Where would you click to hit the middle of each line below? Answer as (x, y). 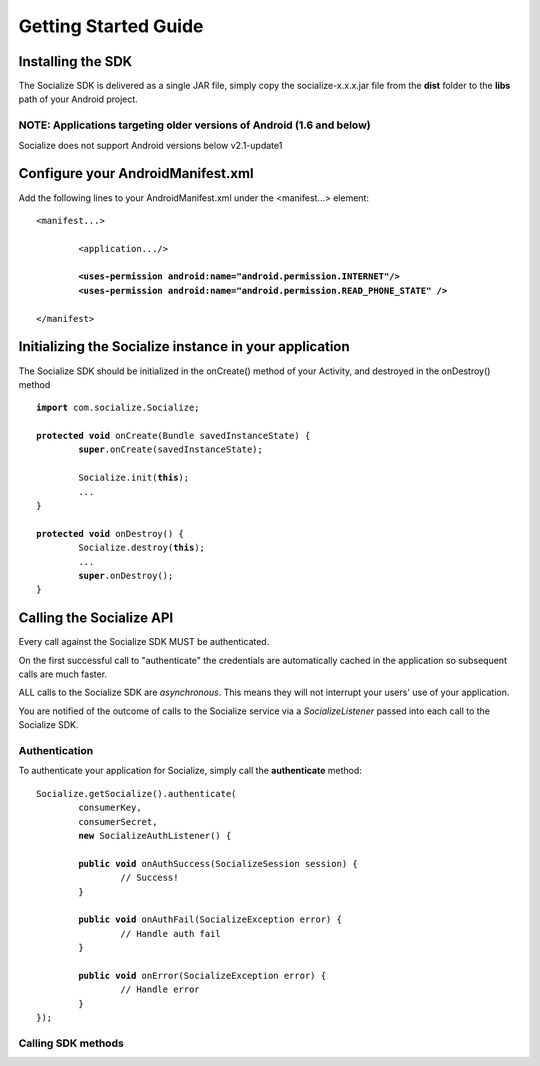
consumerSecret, (118, 821)
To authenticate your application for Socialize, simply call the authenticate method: (190, 771)
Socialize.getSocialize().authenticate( (136, 793)
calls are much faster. (63, 674)
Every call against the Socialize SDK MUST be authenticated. (144, 642)
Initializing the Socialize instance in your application (184, 346)
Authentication (56, 751)
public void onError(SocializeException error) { (202, 975)
